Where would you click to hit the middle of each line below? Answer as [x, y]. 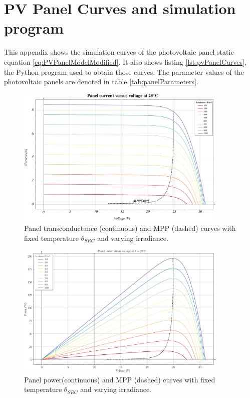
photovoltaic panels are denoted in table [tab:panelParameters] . [101, 82]
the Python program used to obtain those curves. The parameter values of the [124, 72]
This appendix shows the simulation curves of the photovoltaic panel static [119, 52]
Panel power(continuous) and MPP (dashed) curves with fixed [120, 379]
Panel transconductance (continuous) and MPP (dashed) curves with [130, 228]
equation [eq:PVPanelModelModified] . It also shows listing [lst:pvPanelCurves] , [125, 61]
